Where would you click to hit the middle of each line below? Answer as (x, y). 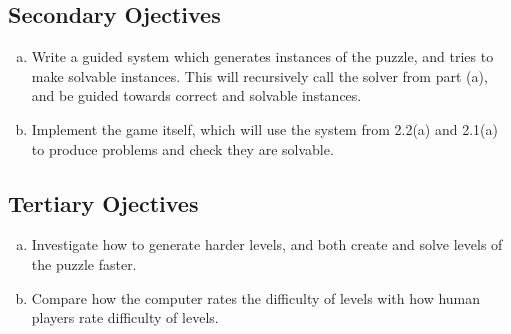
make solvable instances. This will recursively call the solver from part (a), (259, 75)
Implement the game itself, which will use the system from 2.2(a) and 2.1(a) (264, 128)
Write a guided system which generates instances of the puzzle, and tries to (262, 56)
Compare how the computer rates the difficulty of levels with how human (256, 297)
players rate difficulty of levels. (125, 317)
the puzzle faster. (84, 263)
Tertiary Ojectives (103, 202)
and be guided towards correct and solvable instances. (196, 95)
